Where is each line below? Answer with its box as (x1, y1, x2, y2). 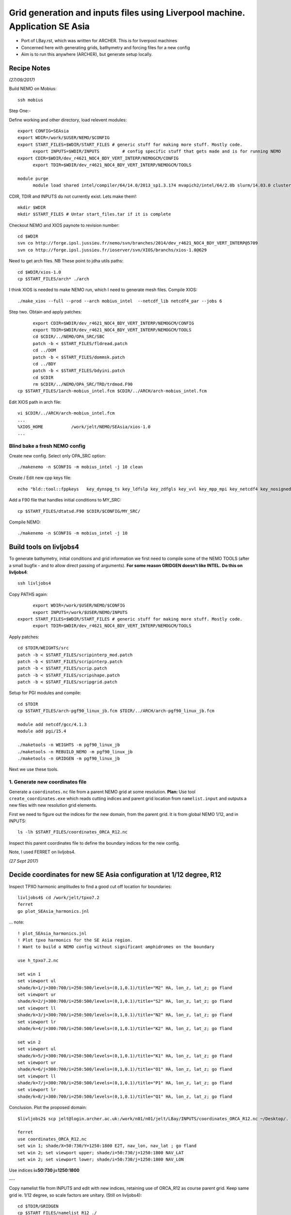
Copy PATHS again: (9, 591, 48, 597)
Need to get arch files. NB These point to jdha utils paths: (9, 258, 124, 264)
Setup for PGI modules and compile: (9, 690, 81, 696)
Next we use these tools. (9, 766, 59, 772)
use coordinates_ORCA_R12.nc (17, 1136, 87, 1142)
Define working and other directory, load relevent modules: (9, 117, 127, 122)
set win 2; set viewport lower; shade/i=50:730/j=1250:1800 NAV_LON (17, 1157, 184, 1162)
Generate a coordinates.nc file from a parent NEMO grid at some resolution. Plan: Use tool (9, 789, 196, 795)
